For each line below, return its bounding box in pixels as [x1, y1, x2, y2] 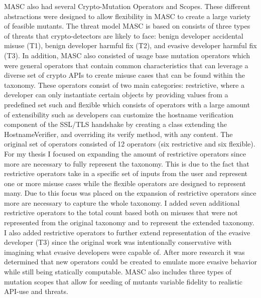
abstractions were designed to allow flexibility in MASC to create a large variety [4, 11, 251, 21]
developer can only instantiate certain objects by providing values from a [4, 89, 228, 100]
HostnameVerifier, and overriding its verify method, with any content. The [4, 128, 233, 139]
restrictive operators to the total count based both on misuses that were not [4, 207, 238, 218]
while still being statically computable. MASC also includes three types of [4, 266, 232, 277]
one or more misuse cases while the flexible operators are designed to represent [4, 178, 246, 188]
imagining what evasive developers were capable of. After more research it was [4, 246, 245, 257]
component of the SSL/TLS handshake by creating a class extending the [4, 119, 227, 129]
